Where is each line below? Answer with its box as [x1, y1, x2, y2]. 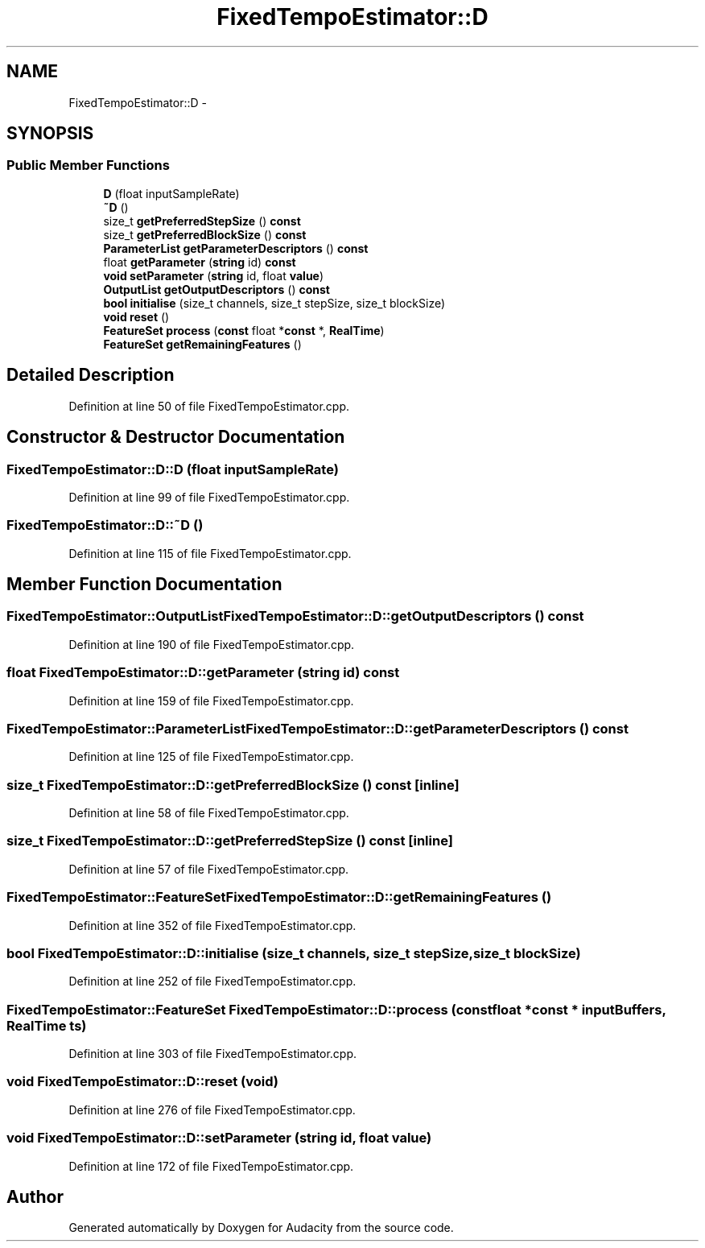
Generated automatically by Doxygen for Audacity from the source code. [68, 1221, 454, 1235]
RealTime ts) [6, 1017, 87, 1034]
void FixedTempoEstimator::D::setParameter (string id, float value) [6, 1130, 432, 1147]
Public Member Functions [6, 157, 170, 174]
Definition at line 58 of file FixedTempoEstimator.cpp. [68, 806, 349, 820]
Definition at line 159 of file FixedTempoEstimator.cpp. [68, 693, 354, 708]
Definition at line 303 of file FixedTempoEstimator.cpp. [68, 1047, 357, 1061]
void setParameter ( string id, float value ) [103, 268, 324, 283]
